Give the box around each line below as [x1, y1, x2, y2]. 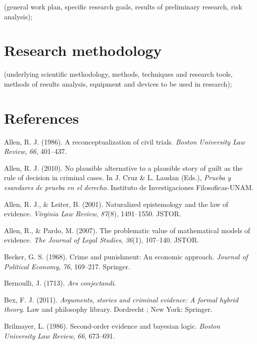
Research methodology [4, 40, 162, 60]
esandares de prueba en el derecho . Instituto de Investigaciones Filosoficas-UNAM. [4, 182, 254, 192]
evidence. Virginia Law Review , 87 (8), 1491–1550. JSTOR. [4, 208, 181, 219]
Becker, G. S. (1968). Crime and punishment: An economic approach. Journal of [4, 251, 248, 261]
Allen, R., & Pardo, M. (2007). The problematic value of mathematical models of [4, 225, 251, 235]
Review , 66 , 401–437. [4, 146, 67, 156]
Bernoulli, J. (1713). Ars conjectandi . [4, 278, 116, 288]
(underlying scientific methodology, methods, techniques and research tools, [4, 69, 233, 79]
